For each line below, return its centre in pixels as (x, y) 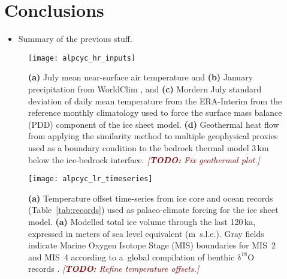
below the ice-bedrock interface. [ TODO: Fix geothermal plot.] (144, 159)
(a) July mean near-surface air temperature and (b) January (141, 77)
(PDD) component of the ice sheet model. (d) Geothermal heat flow (154, 124)
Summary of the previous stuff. (75, 39)
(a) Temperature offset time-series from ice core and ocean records (151, 198)
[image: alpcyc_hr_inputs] (82, 58)
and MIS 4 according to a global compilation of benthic (132, 256)
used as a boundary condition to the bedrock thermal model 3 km (149, 147)
